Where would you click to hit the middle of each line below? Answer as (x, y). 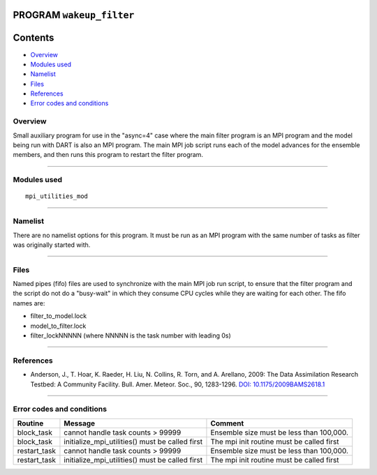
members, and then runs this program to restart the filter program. (108, 155)
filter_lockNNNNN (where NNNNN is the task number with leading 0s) (131, 335)
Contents (34, 38)
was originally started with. (52, 245)
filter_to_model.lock (59, 316)
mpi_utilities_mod (57, 196)
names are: (29, 303)
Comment (227, 423)
